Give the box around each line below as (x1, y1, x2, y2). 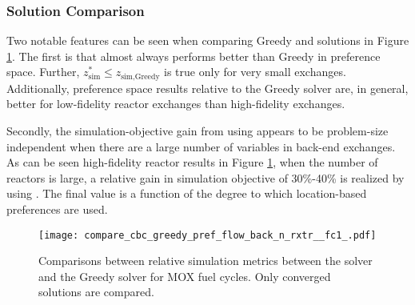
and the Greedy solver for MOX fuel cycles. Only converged (38, 267, 331, 284)
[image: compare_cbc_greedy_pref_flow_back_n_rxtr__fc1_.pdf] (38, 229, 377, 241)
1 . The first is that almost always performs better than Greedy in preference (6, 47, 381, 64)
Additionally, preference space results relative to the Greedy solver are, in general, (6, 79, 409, 96)
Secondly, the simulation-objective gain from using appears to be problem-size (6, 122, 389, 139)
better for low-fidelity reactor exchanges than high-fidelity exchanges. (6, 95, 345, 112)
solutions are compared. (38, 283, 154, 300)
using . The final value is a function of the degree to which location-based (6, 185, 367, 202)
